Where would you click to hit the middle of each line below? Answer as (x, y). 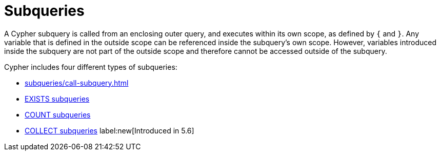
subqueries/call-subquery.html (77, 83)
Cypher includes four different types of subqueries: (91, 67)
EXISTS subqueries (57, 99)
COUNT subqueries (58, 114)
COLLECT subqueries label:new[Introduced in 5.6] (109, 130)
